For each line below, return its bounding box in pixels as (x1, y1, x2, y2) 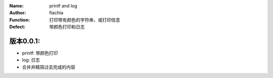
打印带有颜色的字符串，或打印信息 (49, 16, 120, 22)
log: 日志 (22, 57, 40, 63)
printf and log (49, 3, 78, 8)
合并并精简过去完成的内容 (22, 64, 75, 70)
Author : (9, 10, 26, 16)
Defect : (9, 24, 26, 30)
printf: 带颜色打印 (22, 50, 58, 56)
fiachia (49, 10, 63, 16)
